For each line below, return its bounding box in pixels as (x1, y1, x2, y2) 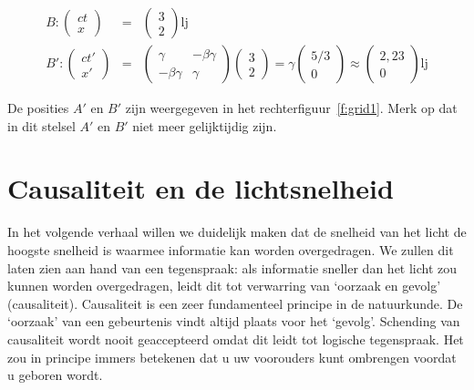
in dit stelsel (7, 116, 76, 135)
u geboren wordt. (7, 365, 103, 385)
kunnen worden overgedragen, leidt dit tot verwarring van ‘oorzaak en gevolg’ (7, 276, 441, 295)
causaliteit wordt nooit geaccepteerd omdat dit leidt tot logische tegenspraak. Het (7, 329, 464, 348)
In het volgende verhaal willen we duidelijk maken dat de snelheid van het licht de (7, 222, 467, 241)
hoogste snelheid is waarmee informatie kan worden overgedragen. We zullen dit (7, 240, 454, 259)
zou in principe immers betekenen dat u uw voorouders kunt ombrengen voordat (7, 347, 457, 366)
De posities (7, 98, 69, 118)
